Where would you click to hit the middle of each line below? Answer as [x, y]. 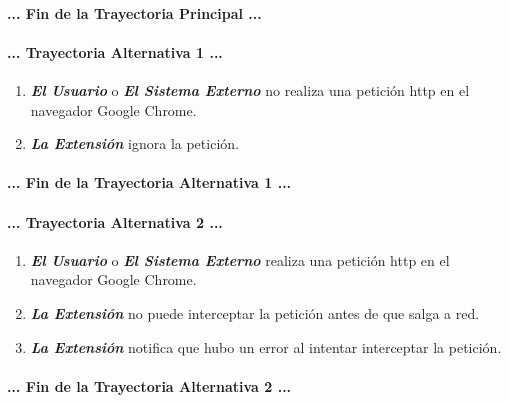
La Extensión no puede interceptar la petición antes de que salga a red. [255, 312]
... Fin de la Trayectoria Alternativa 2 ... [149, 385]
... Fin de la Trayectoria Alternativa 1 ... [149, 182]
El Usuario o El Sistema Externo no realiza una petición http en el [250, 89]
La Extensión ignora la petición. [134, 143]
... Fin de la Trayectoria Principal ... [134, 12]
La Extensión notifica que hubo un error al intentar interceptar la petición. [266, 346]
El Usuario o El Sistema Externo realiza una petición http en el [240, 259]
